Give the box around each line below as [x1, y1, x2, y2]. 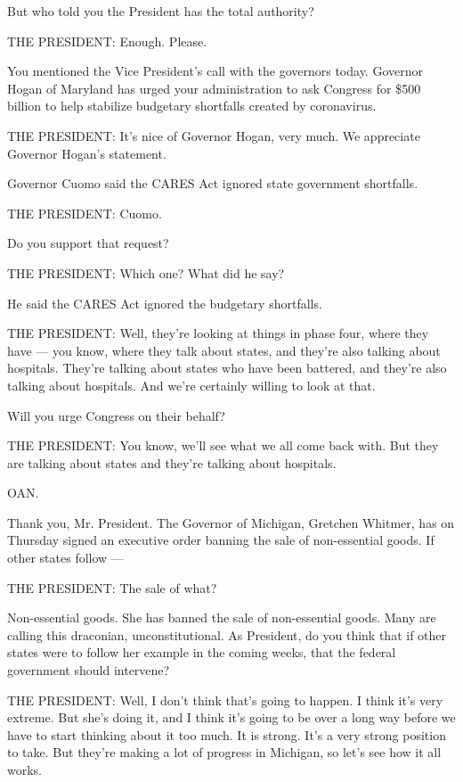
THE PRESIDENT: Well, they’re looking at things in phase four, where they [7, 324, 429, 342]
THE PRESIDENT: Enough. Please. [7, 31, 207, 50]
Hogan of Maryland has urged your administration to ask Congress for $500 [7, 78, 421, 97]
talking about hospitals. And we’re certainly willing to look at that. [7, 375, 376, 394]
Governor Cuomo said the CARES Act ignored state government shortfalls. [7, 174, 418, 193]
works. [7, 761, 43, 778]
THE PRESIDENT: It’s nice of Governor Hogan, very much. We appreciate [7, 126, 420, 144]
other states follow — [7, 548, 124, 567]
